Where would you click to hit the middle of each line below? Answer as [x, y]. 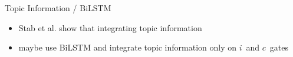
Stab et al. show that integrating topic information [110, 27]
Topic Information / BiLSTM [58, 8]
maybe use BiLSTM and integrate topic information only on [128, 47]
